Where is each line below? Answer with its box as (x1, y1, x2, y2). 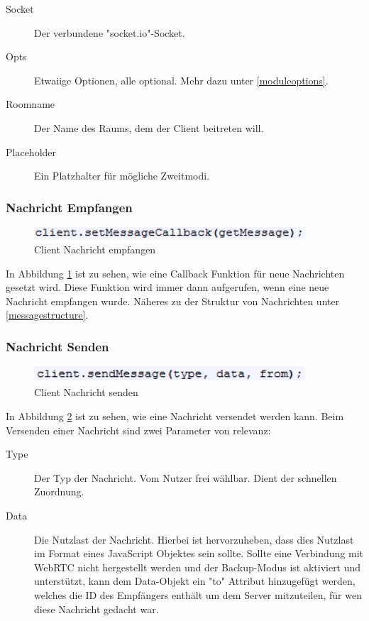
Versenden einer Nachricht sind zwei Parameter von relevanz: (6, 422, 271, 437)
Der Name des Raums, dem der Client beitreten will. (34, 120, 264, 135)
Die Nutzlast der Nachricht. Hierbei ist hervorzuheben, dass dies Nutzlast (34, 532, 354, 546)
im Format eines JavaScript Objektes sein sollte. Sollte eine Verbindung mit (34, 546, 363, 561)
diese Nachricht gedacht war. (34, 601, 159, 616)
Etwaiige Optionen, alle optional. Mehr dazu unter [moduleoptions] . (34, 72, 329, 87)
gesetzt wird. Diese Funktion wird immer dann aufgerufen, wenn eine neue (6, 280, 329, 295)
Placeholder (6, 144, 57, 159)
